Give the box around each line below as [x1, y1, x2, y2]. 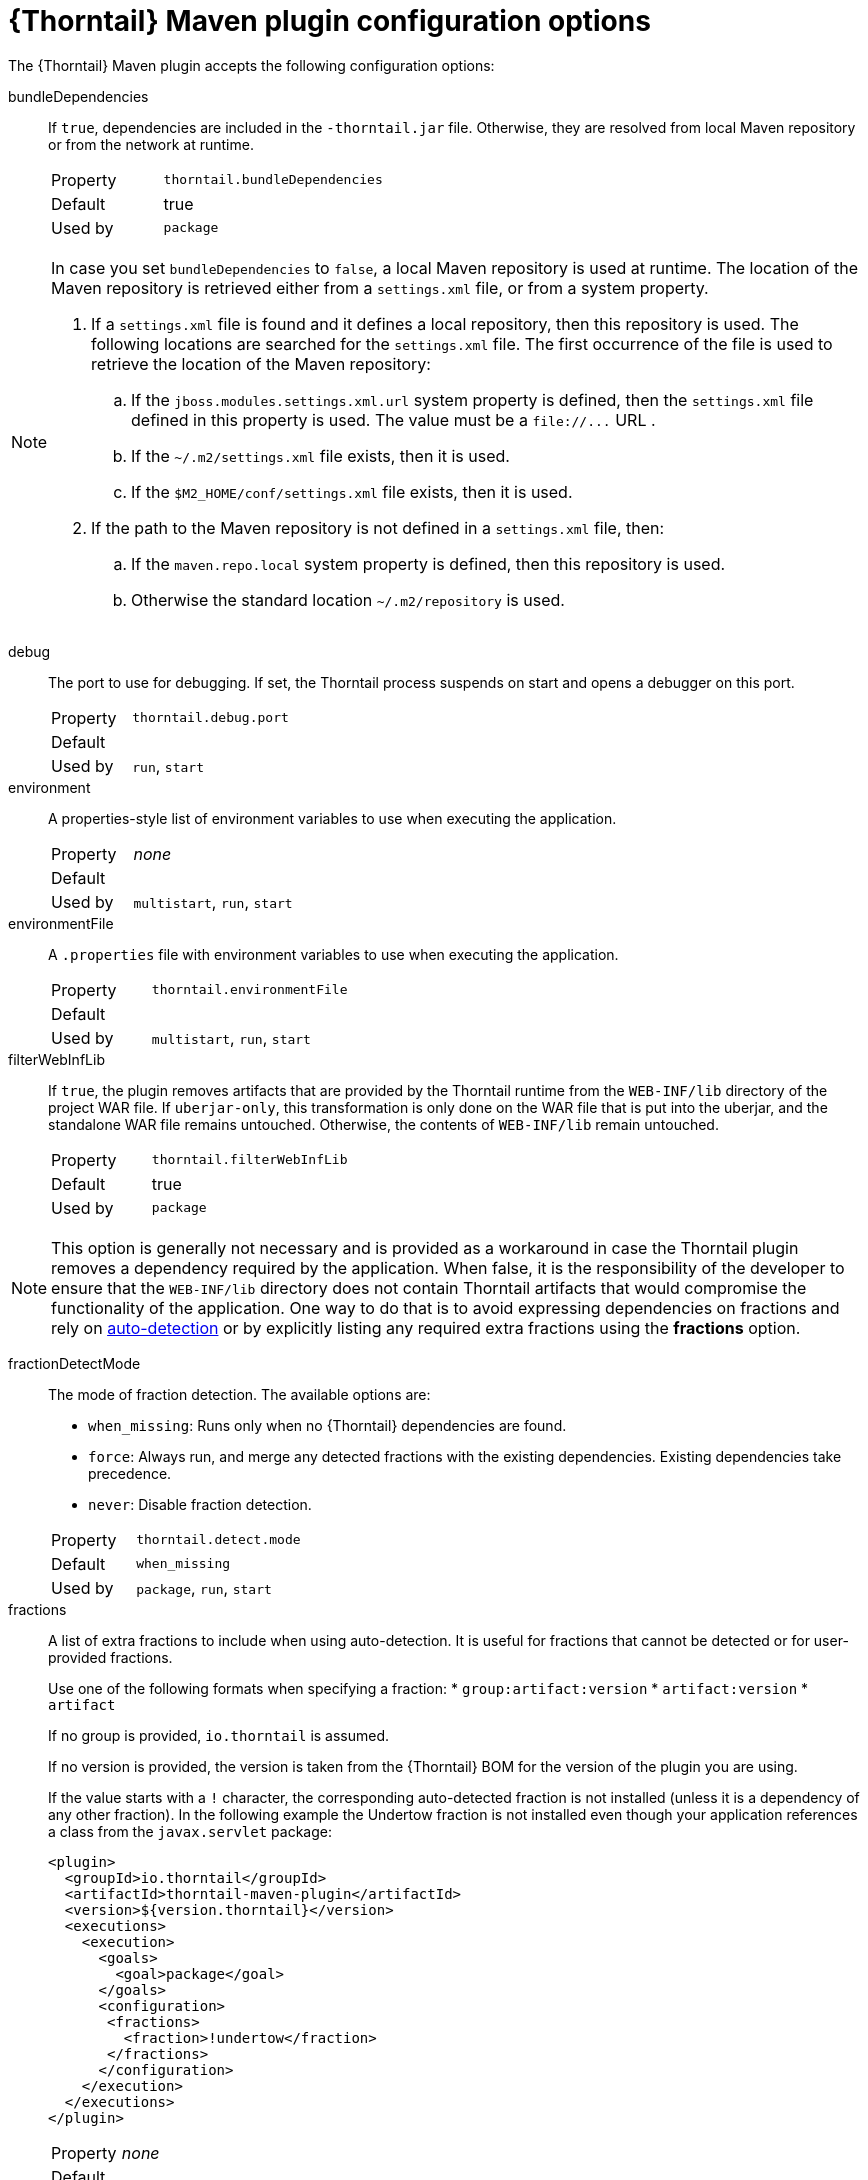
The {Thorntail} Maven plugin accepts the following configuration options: [8, 56, 495, 74]
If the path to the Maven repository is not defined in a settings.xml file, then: [91, 517, 665, 538]
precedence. [88, 1464, 172, 1482]
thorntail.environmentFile [151, 982, 348, 998]
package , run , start [136, 1577, 272, 1598]
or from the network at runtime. [48, 135, 254, 153]
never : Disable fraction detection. [88, 1495, 312, 1513]
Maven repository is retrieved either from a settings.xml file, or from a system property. [51, 277, 709, 298]
